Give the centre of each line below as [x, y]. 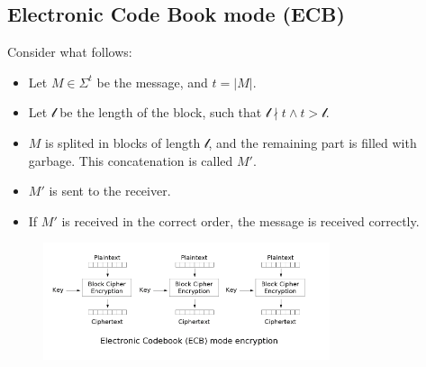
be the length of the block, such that [161, 112]
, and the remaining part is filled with [313, 142]
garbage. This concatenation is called [131, 160]
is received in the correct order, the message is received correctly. [240, 220]
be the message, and [152, 82]
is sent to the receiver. [110, 191]
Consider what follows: [70, 52]
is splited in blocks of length [123, 142]
